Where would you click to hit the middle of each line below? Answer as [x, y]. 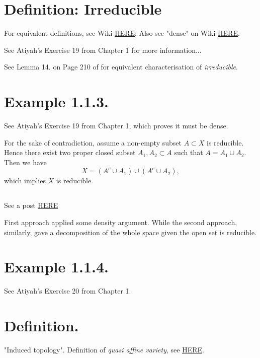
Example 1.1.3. [57, 101]
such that [189, 152]
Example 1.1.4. [57, 267]
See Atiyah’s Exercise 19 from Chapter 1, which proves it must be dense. [116, 126]
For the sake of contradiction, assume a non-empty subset [93, 142]
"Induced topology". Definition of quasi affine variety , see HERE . [104, 350]
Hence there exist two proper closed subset [70, 152]
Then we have [25, 162]
